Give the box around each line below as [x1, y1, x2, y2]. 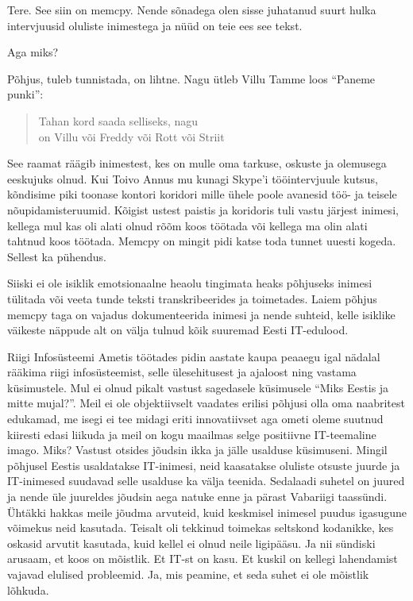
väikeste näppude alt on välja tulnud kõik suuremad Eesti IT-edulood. [7, 322, 349, 338]
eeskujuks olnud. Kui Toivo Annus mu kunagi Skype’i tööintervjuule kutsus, [7, 170, 378, 187]
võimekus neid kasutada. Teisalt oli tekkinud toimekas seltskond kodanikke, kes [7, 519, 394, 536]
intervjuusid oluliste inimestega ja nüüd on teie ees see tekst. [7, 17, 303, 33]
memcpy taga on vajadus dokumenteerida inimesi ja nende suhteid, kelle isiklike [7, 306, 396, 322]
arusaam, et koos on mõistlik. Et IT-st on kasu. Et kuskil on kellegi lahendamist [7, 550, 398, 567]
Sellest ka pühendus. [7, 248, 107, 264]
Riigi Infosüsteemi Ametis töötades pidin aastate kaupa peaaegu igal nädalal [7, 348, 380, 364]
